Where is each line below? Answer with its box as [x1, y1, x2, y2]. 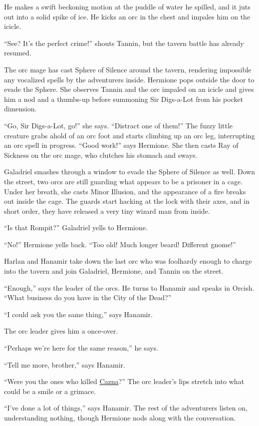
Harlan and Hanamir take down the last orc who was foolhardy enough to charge [4, 256, 252, 266]
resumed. [4, 47, 31, 58]
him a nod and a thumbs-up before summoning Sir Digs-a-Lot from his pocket [4, 93, 244, 104]
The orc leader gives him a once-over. [4, 326, 118, 336]
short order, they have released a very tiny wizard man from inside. [4, 205, 210, 216]
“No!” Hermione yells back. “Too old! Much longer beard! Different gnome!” [4, 239, 236, 249]
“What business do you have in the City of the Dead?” [4, 292, 172, 303]
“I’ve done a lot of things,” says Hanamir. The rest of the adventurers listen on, [4, 403, 248, 413]
